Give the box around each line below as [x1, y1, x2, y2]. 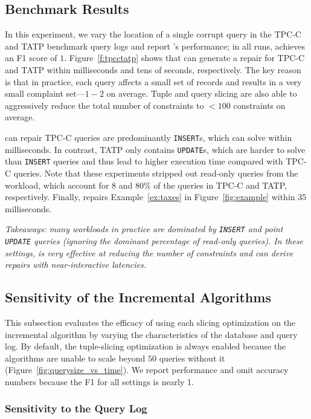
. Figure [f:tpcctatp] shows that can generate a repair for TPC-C [64, 51, 305, 64]
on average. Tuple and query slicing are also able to [106, 87, 297, 100]
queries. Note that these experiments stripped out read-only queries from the [13, 166, 298, 179]
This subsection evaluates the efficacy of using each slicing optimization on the [5, 316, 296, 328]
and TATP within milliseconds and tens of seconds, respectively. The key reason [5, 63, 301, 76]
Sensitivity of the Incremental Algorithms [5, 288, 271, 307]
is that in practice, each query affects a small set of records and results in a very [5, 75, 302, 88]
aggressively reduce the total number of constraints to [5, 99, 204, 111]
